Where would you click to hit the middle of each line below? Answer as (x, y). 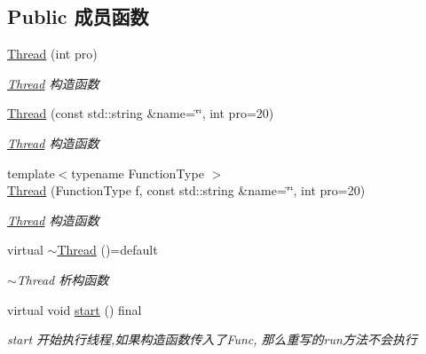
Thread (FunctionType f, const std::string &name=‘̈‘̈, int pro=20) (186, 190)
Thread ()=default (107, 250)
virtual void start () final (75, 309)
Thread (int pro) (52, 54)
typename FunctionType (138, 173)
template (31, 173)
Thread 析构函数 (63, 279)
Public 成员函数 (78, 16)
